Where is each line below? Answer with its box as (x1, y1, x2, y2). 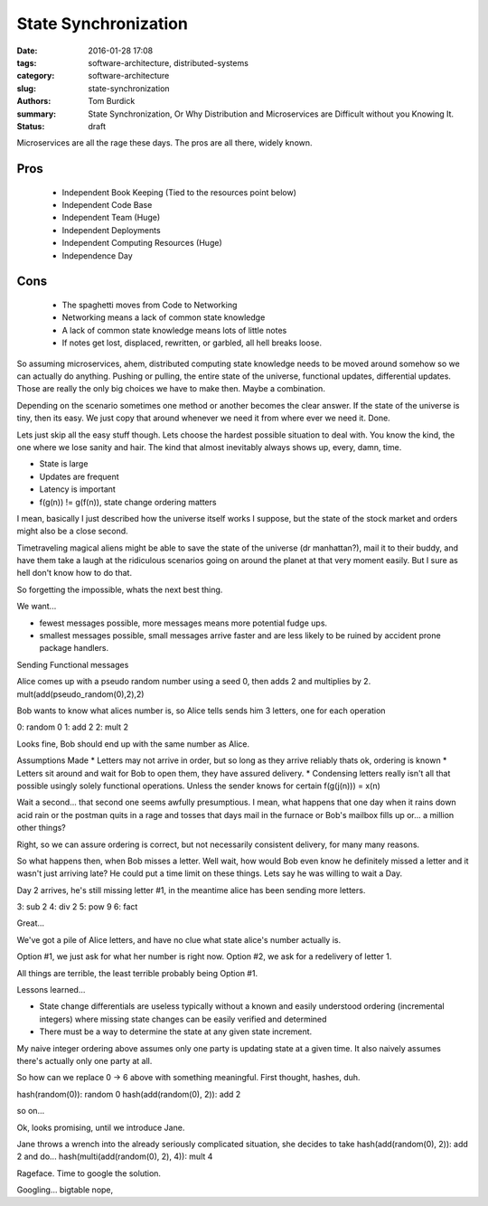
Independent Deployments (61, 224, 162, 235)
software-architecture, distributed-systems (88, 57, 249, 68)
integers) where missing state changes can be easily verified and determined (39, 1013, 327, 1024)
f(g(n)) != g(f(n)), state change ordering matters (39, 496, 217, 507)
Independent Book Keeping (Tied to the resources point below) (61, 186, 297, 198)
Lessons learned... (16, 985, 86, 995)
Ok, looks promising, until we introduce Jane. (16, 1122, 185, 1133)
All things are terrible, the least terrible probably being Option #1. (16, 967, 258, 978)
